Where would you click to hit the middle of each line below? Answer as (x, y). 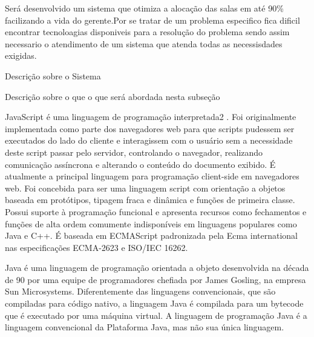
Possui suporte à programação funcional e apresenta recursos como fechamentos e (156, 211)
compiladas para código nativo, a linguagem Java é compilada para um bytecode (154, 303)
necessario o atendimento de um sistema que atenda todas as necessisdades (144, 43)
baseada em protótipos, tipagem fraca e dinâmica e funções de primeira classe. (150, 200)
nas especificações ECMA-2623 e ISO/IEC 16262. (96, 247)
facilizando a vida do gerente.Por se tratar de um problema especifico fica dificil (152, 20)
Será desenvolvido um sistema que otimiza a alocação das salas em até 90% (144, 8)
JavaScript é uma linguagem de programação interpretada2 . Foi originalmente (151, 117)
